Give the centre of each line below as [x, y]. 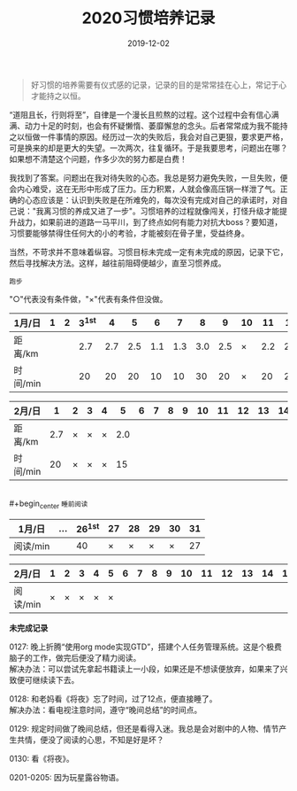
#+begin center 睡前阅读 [49, 504]
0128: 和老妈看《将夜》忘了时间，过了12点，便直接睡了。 [113, 698]
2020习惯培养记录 [148, 18]
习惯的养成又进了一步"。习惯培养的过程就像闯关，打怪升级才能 [166, 211]
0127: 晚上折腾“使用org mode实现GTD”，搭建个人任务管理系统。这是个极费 [146, 647]
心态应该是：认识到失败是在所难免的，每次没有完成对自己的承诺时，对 [152, 199]
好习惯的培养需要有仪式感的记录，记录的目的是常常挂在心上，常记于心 [159, 84]
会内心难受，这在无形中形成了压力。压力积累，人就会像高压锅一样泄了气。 [145, 189]
